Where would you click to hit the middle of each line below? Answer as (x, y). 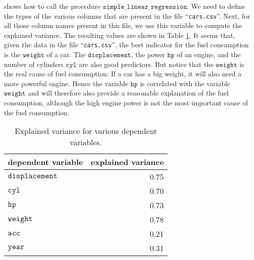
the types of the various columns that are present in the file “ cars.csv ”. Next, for (127, 16)
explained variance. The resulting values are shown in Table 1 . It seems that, (120, 35)
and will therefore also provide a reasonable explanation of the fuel (128, 93)
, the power (148, 54)
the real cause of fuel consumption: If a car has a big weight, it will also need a (123, 74)
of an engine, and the (209, 54)
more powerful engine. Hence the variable (66, 83)
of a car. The (66, 54)
